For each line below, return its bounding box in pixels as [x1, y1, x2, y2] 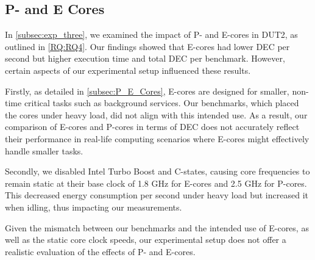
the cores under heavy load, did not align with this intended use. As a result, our [5, 108, 308, 121]
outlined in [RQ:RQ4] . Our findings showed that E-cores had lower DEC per [5, 40, 290, 52]
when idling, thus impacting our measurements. [5, 200, 182, 213]
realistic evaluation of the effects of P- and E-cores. [5, 245, 196, 258]
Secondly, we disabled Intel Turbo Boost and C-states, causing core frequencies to [5, 165, 310, 178]
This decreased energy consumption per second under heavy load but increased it [5, 189, 308, 201]
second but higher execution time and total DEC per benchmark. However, [5, 52, 285, 65]
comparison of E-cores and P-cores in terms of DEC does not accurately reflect [5, 120, 300, 133]
